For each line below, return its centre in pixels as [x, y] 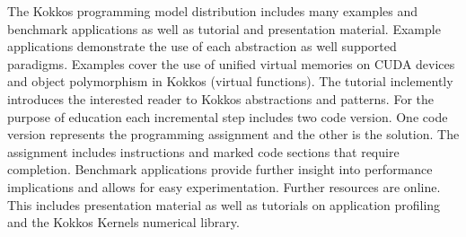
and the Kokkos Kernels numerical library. [123, 222]
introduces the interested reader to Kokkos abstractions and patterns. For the [220, 98]
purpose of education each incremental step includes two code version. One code [228, 116]
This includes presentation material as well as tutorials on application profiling [224, 204]
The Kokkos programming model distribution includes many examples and [213, 11]
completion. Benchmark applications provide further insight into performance [220, 169]
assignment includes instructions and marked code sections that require [203, 151]
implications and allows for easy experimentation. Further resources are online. [224, 186]
